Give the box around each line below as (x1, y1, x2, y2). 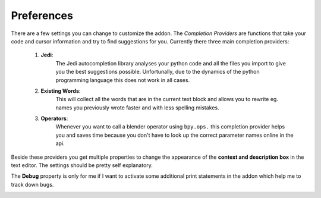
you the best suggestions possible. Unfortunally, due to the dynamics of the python (55, 68, 260, 76)
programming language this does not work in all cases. (55, 76, 190, 83)
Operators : (40, 115, 68, 122)
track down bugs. (11, 181, 54, 188)
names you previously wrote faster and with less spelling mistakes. (55, 104, 219, 111)
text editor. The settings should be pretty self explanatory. (11, 162, 153, 169)
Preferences (11, 9, 74, 22)
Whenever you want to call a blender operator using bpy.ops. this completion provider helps (55, 123, 285, 130)
